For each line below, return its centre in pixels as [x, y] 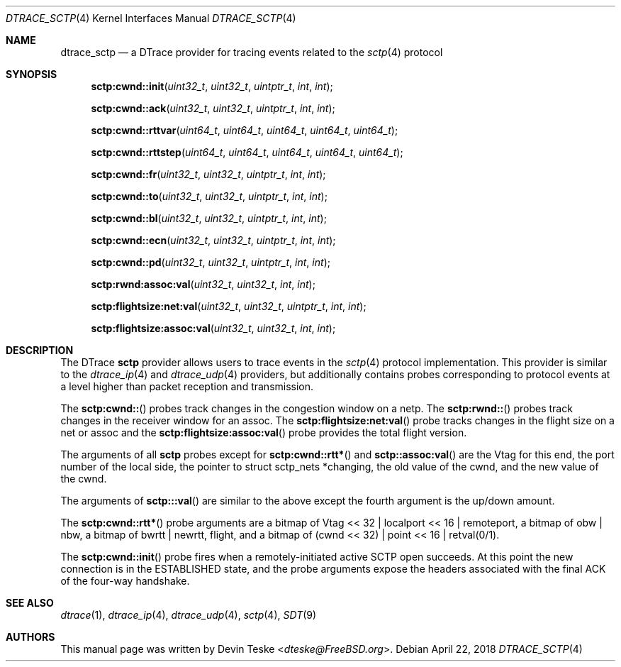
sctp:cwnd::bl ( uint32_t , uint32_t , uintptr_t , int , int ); [209, 218]
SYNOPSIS [32, 74]
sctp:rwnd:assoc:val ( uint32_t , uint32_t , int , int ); [203, 284]
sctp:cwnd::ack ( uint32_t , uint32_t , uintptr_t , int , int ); [213, 108]
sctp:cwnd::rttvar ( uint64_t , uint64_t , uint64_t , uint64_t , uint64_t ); [245, 130]
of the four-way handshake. [125, 581]
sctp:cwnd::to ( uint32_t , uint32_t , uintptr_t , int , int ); [209, 196]
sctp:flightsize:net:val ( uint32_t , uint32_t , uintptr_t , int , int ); [229, 306]
